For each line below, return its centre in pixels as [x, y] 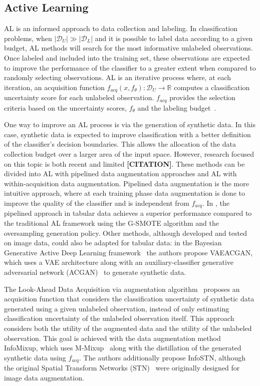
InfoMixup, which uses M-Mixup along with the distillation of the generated [123, 348]
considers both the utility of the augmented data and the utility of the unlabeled [128, 328]
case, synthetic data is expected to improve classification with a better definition [127, 134]
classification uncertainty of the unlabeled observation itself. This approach [119, 318]
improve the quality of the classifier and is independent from [97, 203]
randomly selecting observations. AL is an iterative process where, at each [118, 77]
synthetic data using [35, 357]
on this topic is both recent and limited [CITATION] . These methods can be [124, 163]
